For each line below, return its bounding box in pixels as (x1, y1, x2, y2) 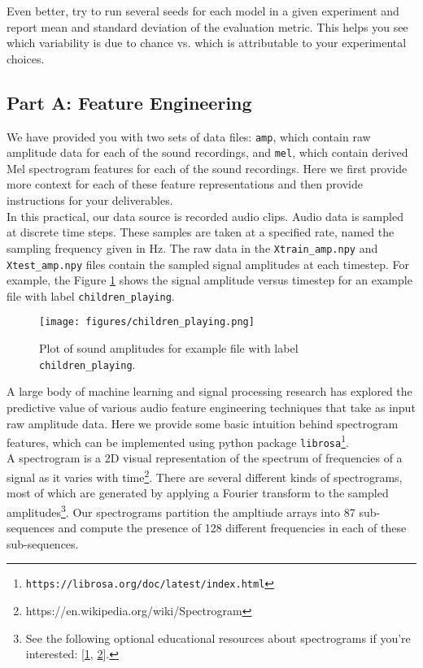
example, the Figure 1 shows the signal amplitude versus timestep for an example (7, 271, 412, 288)
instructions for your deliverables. (7, 192, 173, 209)
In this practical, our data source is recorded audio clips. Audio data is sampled (7, 207, 403, 224)
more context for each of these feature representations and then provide (7, 176, 363, 193)
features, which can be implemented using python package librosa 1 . (7, 432, 349, 450)
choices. (7, 50, 45, 67)
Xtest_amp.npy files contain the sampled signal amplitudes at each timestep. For (7, 255, 410, 272)
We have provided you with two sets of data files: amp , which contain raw (7, 128, 371, 145)
